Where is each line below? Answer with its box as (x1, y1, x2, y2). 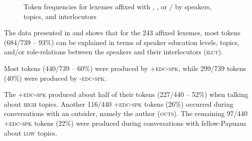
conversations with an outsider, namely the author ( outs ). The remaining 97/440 (4, 108, 248, 118)
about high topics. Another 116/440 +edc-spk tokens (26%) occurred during (4, 98, 234, 109)
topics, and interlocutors (24, 11, 97, 21)
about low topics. (4, 127, 57, 138)
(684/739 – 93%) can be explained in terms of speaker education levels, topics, (4, 37, 240, 47)
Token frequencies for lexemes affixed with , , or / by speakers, (24, 1, 212, 11)
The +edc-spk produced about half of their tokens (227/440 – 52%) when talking (4, 89, 249, 99)
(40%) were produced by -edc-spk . (4, 72, 107, 83)
